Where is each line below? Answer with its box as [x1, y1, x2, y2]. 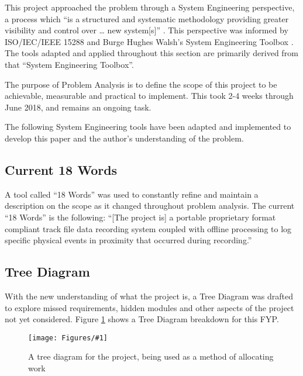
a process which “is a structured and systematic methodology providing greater [5, 12, 289, 25]
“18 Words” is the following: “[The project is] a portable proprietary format [5, 211, 276, 223]
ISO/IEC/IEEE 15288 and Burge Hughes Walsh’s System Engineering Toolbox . [5, 35, 294, 47]
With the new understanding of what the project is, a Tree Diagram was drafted [5, 289, 293, 302]
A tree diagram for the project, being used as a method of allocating [28, 350, 274, 363]
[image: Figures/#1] [28, 333, 108, 342]
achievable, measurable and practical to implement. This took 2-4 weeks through [5, 89, 294, 102]
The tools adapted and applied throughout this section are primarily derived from [5, 47, 298, 59]
